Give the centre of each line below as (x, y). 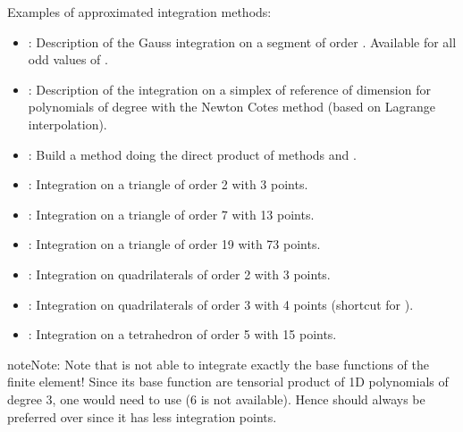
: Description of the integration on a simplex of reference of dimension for (229, 89)
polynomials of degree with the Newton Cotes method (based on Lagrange (231, 107)
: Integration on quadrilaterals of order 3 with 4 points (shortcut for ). (221, 304)
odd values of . (68, 59)
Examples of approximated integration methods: (139, 12)
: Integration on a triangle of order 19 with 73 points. (174, 244)
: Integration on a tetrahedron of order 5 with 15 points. (182, 334)
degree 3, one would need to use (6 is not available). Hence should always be (216, 399)
